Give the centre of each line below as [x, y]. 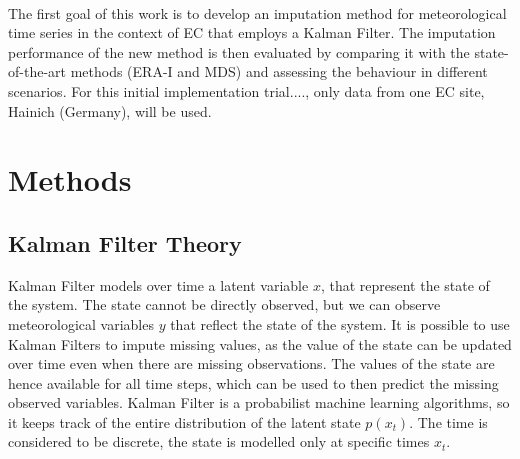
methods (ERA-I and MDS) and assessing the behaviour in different [279, 71]
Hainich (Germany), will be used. [110, 110]
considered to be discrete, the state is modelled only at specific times [219, 441]
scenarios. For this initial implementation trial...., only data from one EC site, [246, 90]
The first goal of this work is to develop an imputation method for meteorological [257, 12]
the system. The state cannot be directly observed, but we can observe [224, 304]
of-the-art [37, 71]
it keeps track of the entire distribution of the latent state [184, 421]
